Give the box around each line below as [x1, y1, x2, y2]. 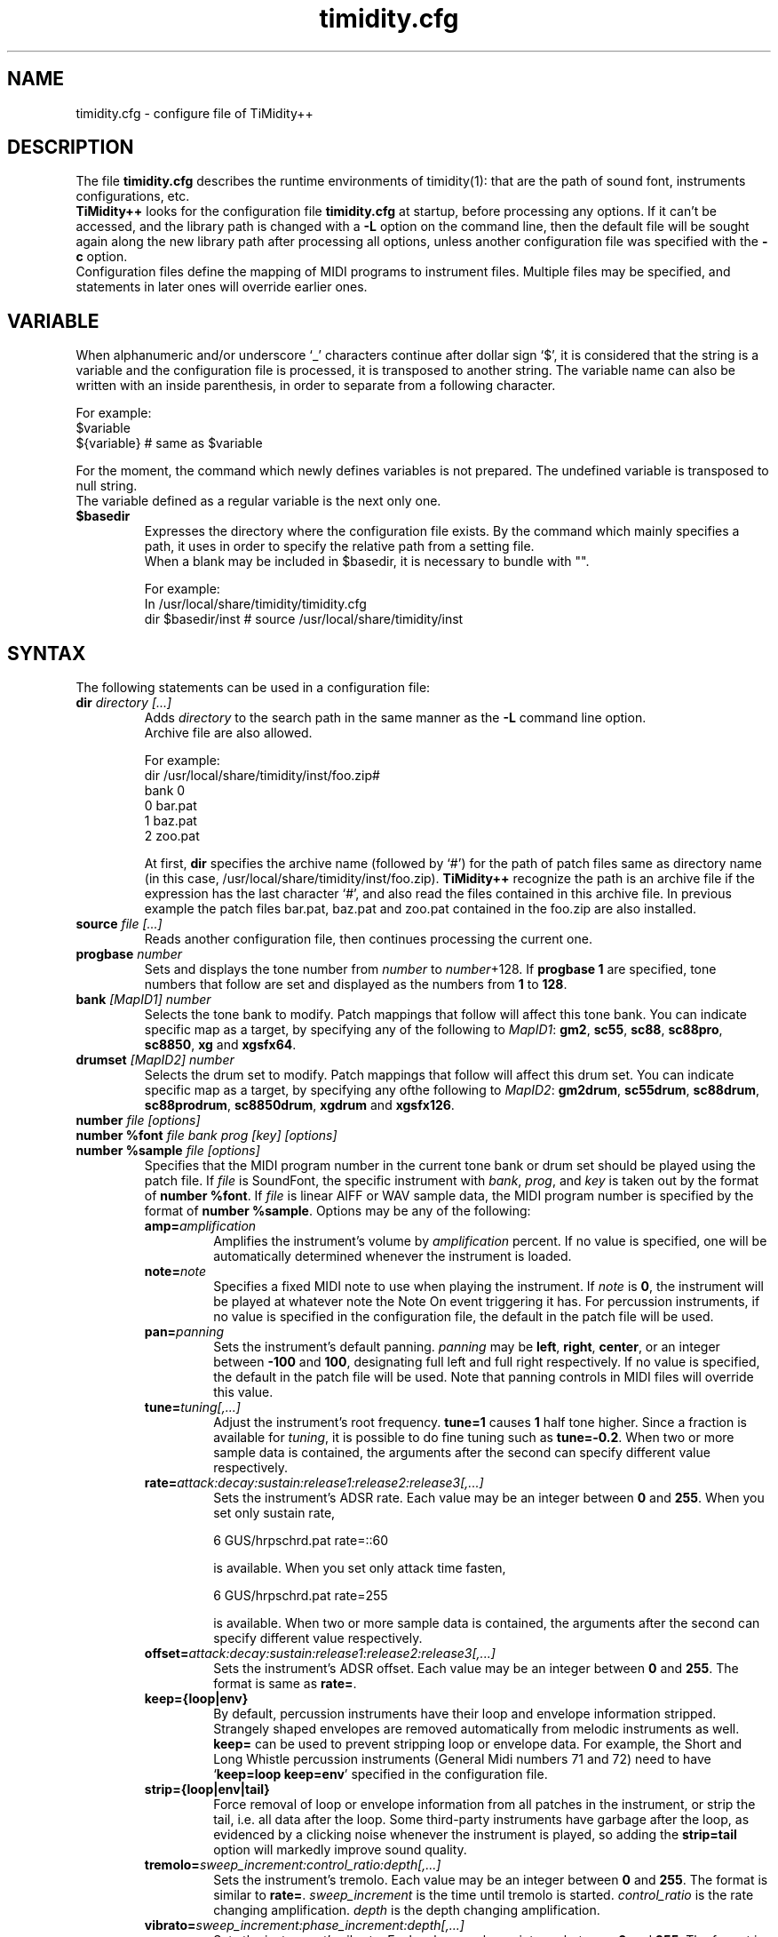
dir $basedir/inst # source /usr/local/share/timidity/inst [144, 611, 464, 627]
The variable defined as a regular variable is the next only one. [75, 493, 441, 509]
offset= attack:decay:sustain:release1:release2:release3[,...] [144, 1646, 496, 1662]
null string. [75, 478, 138, 494]
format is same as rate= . [213, 1676, 357, 1692]
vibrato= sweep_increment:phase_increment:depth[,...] [144, 1917, 464, 1933]
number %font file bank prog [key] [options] [75, 1128, 337, 1144]
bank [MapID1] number [75, 992, 211, 1008]
